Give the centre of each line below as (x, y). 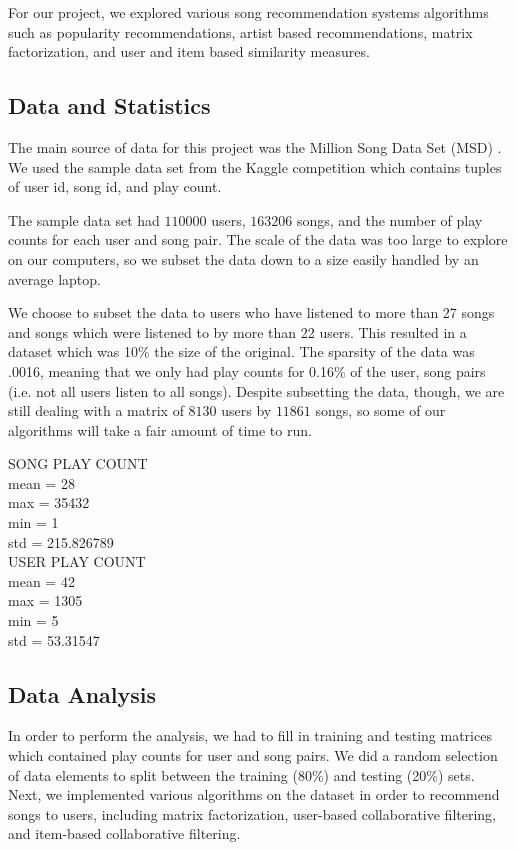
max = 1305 (45, 600)
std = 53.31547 (54, 639)
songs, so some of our (380, 410)
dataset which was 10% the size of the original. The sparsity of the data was (241, 351)
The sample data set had (84, 219)
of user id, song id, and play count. (115, 186)
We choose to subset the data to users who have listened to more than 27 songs (251, 312)
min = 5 (33, 620)
